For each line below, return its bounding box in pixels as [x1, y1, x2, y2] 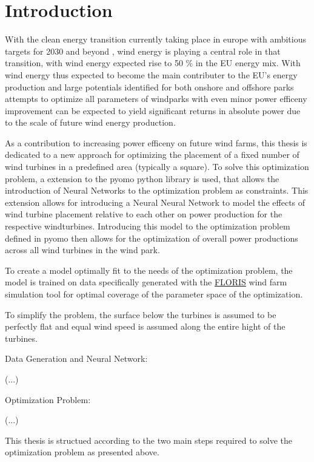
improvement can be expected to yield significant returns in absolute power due [5, 104, 301, 117]
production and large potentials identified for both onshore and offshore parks [5, 80, 294, 93]
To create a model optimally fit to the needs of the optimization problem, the [5, 263, 293, 276]
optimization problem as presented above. [5, 446, 159, 458]
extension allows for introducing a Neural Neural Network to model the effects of [5, 195, 306, 208]
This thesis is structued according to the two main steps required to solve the [5, 433, 292, 446]
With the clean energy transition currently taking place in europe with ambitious [5, 33, 306, 46]
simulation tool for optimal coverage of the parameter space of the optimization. [5, 288, 303, 300]
